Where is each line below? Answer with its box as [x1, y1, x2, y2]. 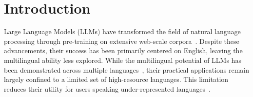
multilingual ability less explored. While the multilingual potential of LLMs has [4, 55, 241, 65]
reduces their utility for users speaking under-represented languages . [4, 83, 211, 94]
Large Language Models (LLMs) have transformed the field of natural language [4, 26, 241, 37]
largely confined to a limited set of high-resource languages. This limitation [4, 74, 229, 84]
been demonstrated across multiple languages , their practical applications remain [4, 64, 250, 75]
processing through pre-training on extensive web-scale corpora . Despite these [4, 36, 239, 46]
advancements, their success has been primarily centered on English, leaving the [4, 45, 243, 56]
